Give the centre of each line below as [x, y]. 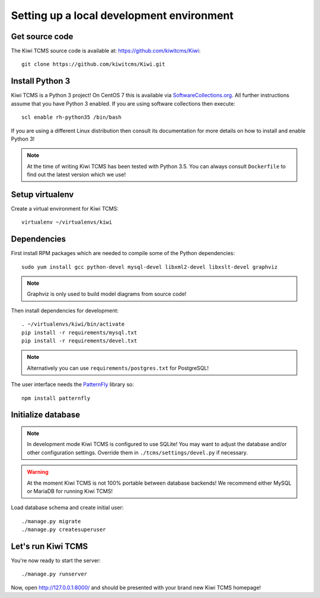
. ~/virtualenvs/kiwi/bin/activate [73, 324]
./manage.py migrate [51, 521]
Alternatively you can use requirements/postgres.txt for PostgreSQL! [118, 368]
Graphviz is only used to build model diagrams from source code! [107, 294]
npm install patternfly [56, 398]
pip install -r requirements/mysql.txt [79, 333]
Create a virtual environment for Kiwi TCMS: [65, 209]
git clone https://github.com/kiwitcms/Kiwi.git [93, 64]
